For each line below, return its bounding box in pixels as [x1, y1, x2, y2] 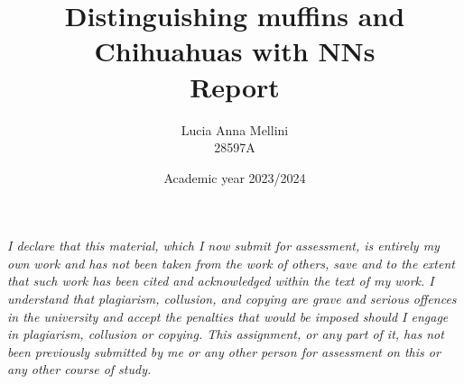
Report [190, 68, 280, 105]
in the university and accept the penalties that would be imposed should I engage [7, 306, 449, 325]
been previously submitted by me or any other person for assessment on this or [7, 342, 441, 361]
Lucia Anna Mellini [181, 120, 289, 139]
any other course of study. [7, 360, 152, 379]
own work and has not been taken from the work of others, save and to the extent [7, 253, 455, 272]
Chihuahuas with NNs [94, 32, 376, 69]
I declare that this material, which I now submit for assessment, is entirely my [7, 236, 440, 255]
